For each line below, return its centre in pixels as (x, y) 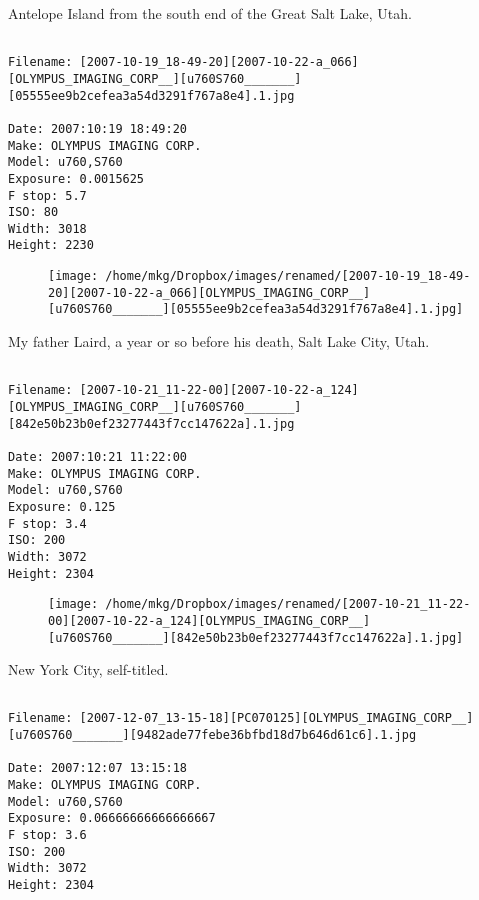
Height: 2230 (51, 245)
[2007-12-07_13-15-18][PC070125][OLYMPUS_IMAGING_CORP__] (276, 718)
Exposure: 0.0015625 (76, 178)
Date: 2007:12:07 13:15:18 (97, 768)
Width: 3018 (47, 228)
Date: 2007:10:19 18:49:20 (97, 128)
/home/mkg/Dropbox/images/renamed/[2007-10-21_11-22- (288, 604)
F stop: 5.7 (47, 195)
